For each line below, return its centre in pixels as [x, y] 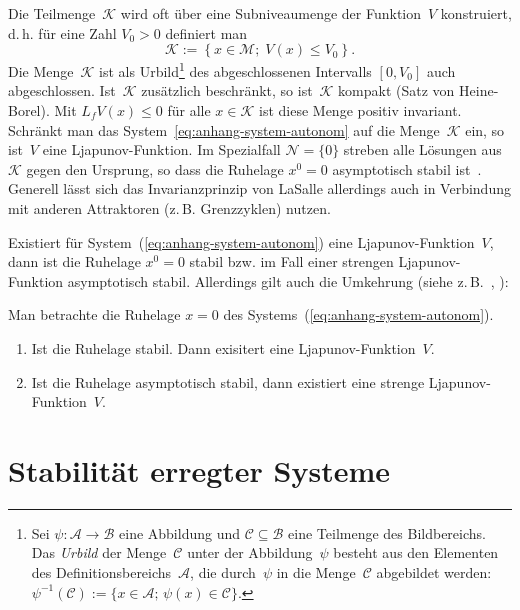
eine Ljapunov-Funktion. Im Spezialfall [161, 149]
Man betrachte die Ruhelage [94, 314]
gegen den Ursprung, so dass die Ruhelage [155, 168]
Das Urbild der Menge [99, 552]
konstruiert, [476, 13]
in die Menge [316, 572]
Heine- [479, 90]
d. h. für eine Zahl [62, 32]
